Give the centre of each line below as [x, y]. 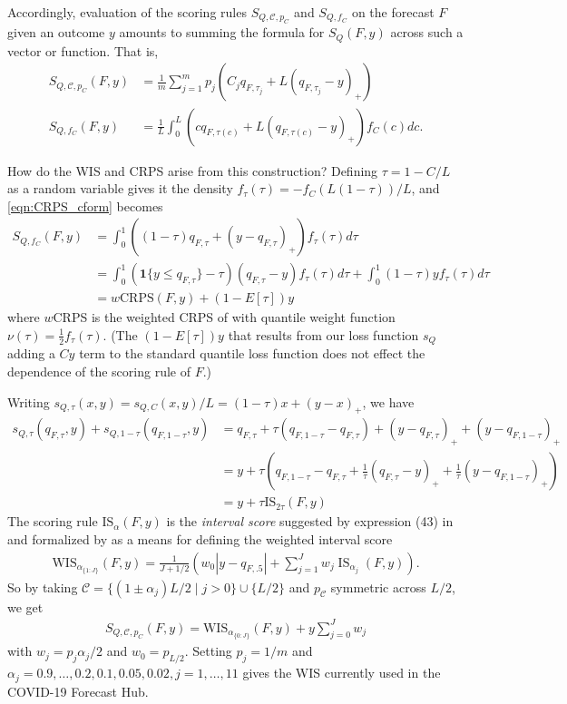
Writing [29, 401]
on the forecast [393, 12]
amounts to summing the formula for [222, 32]
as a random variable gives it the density [120, 188]
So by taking [43, 587]
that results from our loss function [323, 334]
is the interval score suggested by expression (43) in [310, 521]
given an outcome [56, 32]
